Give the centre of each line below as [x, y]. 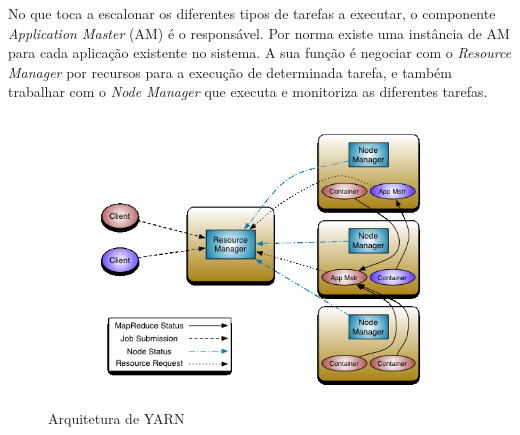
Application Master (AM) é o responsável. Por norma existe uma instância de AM [259, 32]
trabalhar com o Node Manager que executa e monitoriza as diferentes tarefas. [248, 91]
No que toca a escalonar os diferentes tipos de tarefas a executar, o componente [252, 13]
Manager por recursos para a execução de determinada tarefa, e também [230, 71]
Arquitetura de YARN [116, 417]
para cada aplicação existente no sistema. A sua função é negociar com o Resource [260, 52]
